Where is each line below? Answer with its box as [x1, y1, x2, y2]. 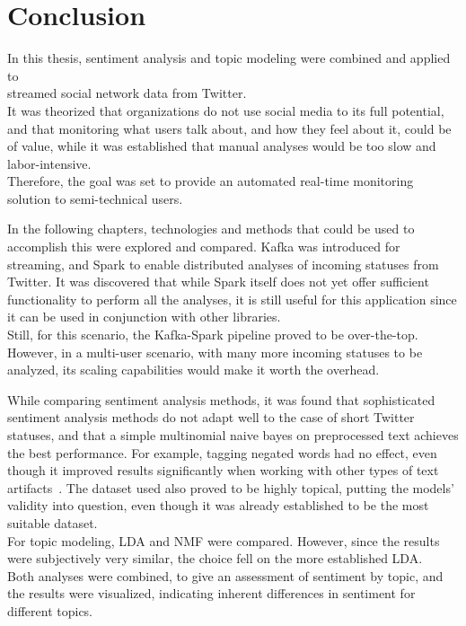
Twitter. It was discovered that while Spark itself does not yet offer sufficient [7, 272, 429, 291]
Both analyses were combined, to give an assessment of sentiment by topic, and [7, 566, 444, 585]
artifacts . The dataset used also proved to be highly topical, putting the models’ [7, 478, 454, 497]
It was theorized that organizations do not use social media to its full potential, [7, 101, 444, 119]
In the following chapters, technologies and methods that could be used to [7, 219, 415, 238]
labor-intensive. [7, 154, 92, 172]
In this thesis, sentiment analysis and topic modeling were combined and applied [7, 48, 451, 67]
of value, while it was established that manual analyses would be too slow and [7, 137, 436, 155]
